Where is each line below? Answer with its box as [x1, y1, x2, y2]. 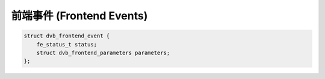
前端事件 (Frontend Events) [11, 9, 148, 22]
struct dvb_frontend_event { [23, 33, 110, 39]
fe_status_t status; [36, 41, 97, 48]
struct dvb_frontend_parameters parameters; [36, 49, 170, 56]
